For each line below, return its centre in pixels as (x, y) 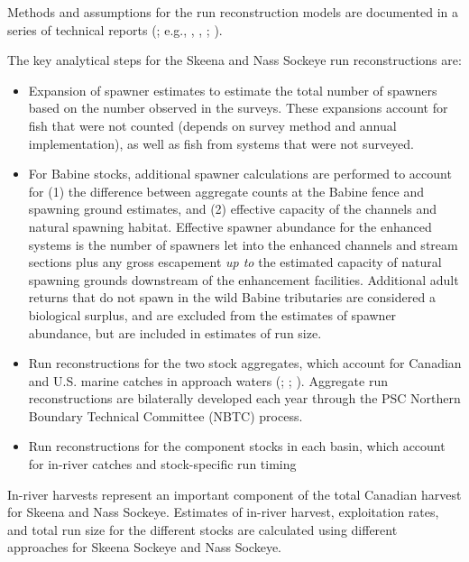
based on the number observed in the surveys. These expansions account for (238, 108)
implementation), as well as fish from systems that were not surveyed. (221, 143)
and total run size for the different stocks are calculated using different (202, 529)
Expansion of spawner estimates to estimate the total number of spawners (233, 90)
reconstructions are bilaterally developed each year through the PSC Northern (244, 398)
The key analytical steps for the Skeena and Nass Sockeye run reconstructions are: (234, 60)
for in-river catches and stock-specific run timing (162, 464)
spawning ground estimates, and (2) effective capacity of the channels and (233, 209)
